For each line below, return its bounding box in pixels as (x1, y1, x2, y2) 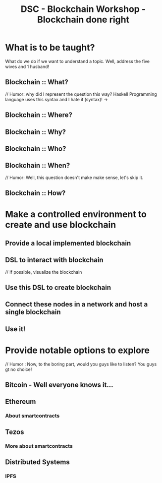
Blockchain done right (37, 14, 130, 25)
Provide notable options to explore (5, 345, 150, 356)
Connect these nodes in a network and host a (5, 300, 148, 308)
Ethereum (5, 398, 36, 406)
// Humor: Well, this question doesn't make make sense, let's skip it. (5, 175, 144, 181)
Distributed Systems (5, 458, 70, 467)
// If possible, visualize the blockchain (5, 269, 82, 275)
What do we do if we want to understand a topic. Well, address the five (5, 58, 150, 64)
